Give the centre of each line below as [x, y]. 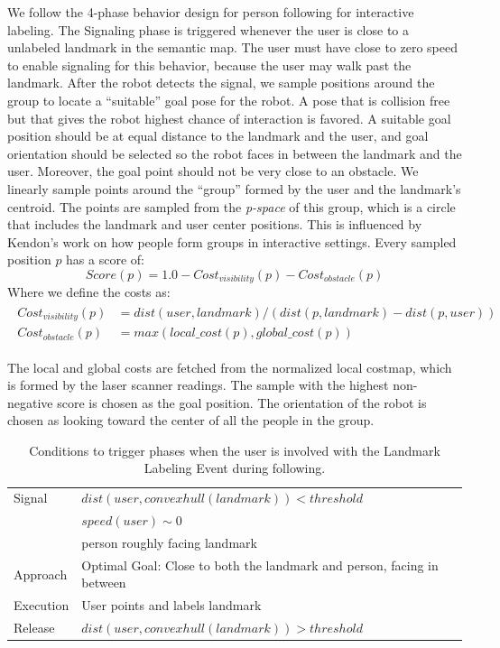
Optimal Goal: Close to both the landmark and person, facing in [260, 565]
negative [30, 402]
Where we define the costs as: [89, 292]
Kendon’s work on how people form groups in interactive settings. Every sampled [232, 241]
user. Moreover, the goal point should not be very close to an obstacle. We [213, 171]
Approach [41, 574]
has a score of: [105, 259]
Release [34, 628]
